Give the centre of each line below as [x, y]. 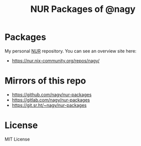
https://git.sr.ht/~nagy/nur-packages [49, 105]
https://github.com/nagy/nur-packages [52, 94]
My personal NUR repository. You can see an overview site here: [71, 51]
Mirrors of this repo [45, 81]
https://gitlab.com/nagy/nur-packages [51, 100]
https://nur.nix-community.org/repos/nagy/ [56, 60]
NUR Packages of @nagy [83, 9]
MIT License [17, 139]
